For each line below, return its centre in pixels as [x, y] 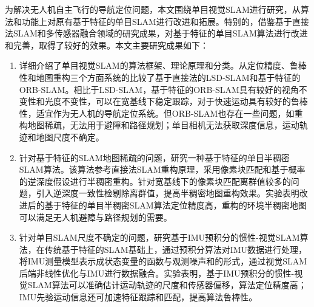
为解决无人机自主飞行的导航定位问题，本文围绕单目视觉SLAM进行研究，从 [153, 9]
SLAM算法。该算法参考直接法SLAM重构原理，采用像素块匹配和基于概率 [162, 169]
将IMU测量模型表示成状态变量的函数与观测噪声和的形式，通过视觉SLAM [163, 261]
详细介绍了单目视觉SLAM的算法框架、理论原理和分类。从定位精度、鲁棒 [163, 65]
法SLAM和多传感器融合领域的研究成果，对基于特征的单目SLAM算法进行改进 [156, 33]
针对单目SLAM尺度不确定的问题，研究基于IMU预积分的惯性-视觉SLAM [159, 237]
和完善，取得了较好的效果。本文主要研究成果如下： [107, 45]
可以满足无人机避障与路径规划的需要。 [95, 217]
